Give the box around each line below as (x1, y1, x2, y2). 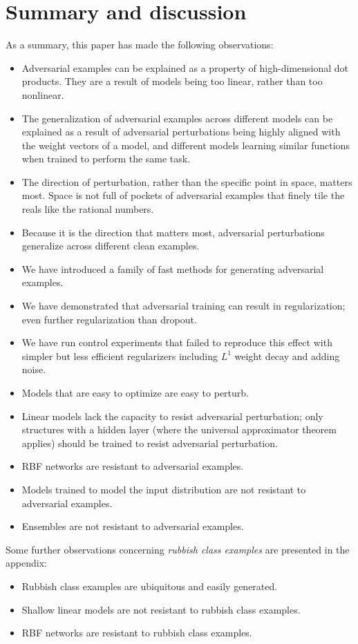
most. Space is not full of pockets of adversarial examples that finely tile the (21, 188, 345, 202)
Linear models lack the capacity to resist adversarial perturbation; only (21, 408, 323, 423)
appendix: (6, 556, 47, 570)
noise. (21, 362, 46, 377)
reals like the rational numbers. (21, 202, 154, 216)
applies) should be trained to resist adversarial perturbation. (21, 435, 278, 450)
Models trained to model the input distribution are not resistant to (21, 482, 306, 496)
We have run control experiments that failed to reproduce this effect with (21, 335, 332, 350)
